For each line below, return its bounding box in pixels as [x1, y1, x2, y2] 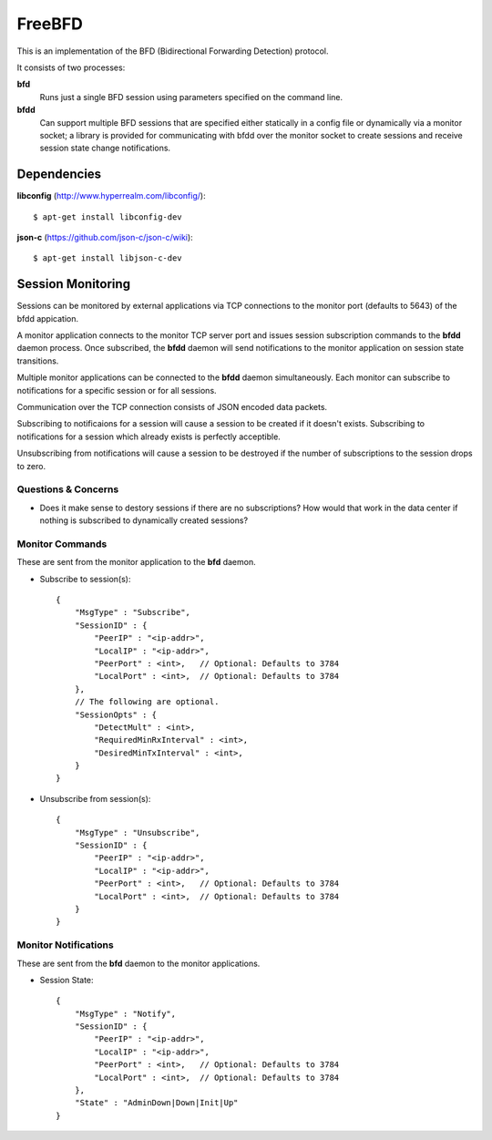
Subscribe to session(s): [39, 573, 131, 584]
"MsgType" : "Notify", [74, 1008, 177, 1019]
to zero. [16, 460, 46, 471]
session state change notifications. [39, 142, 171, 154]
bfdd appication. [16, 313, 79, 324]
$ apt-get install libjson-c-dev [33, 253, 182, 263]
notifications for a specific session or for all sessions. [16, 385, 218, 395]
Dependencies [16, 167, 102, 182]
